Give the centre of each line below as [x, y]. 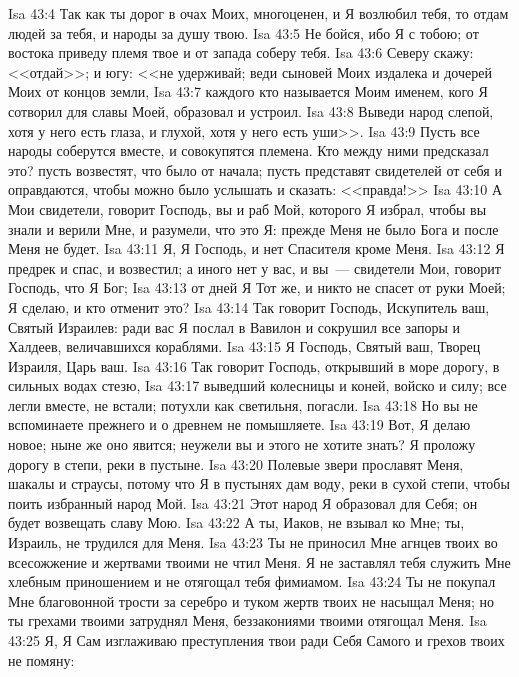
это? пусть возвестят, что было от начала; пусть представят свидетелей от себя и [255, 169]
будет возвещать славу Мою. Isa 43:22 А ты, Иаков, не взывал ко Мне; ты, [236, 522]
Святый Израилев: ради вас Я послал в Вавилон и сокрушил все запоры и [234, 326]
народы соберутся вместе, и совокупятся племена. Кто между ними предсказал [248, 150]
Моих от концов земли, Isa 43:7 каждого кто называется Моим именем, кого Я [248, 91]
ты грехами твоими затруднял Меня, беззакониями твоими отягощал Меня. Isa [247, 620]
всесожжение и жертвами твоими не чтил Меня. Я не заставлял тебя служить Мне [259, 561]
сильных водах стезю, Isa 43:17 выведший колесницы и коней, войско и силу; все [257, 385]
